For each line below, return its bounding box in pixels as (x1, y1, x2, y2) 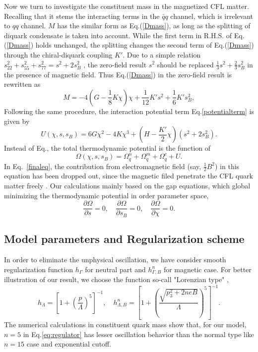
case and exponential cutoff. (26, 339, 112, 349)
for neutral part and (85, 264, 146, 274)
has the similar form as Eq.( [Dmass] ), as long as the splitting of (57, 20, 251, 31)
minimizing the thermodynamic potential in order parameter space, (4, 190, 209, 200)
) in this (215, 161, 240, 171)
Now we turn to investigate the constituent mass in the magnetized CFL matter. (4, 1, 249, 11)
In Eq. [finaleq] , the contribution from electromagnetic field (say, (4, 161, 201, 171)
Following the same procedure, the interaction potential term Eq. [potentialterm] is (4, 106, 254, 116)
